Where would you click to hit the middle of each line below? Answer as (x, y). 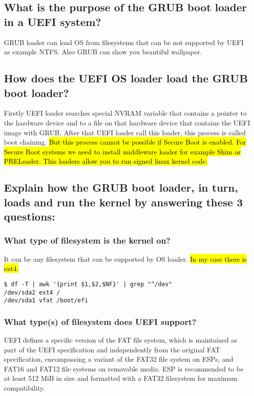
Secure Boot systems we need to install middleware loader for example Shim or (123, 151)
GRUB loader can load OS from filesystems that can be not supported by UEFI (124, 42)
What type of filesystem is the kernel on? (87, 240)
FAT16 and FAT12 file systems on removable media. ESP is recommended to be (124, 368)
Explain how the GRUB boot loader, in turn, (121, 187)
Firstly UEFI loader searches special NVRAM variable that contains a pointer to (125, 113)
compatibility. (24, 388)
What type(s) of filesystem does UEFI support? (100, 321)
